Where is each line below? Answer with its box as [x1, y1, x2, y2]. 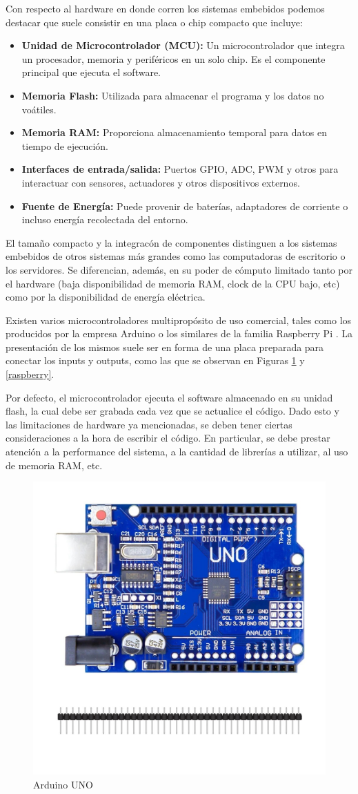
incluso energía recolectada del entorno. [21, 212, 188, 227]
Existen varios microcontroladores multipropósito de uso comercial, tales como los [6, 312, 352, 327]
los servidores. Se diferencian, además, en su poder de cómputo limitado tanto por [6, 262, 353, 276]
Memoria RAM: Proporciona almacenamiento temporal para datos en [21, 125, 328, 140]
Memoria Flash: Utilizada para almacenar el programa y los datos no [21, 88, 324, 102]
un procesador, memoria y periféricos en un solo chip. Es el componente [21, 51, 326, 66]
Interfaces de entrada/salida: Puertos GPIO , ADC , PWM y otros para [21, 162, 339, 176]
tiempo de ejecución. [21, 138, 109, 153]
